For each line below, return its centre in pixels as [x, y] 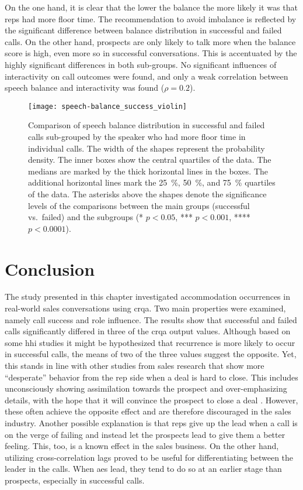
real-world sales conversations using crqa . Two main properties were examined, [145, 308]
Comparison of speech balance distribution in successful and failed [147, 125]
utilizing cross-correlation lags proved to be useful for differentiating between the [149, 457]
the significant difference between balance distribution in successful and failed [143, 30]
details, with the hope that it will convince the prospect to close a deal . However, [151, 400]
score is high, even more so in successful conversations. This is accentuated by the [151, 53]
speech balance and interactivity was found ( [85, 88]
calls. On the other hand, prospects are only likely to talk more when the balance [150, 41]
